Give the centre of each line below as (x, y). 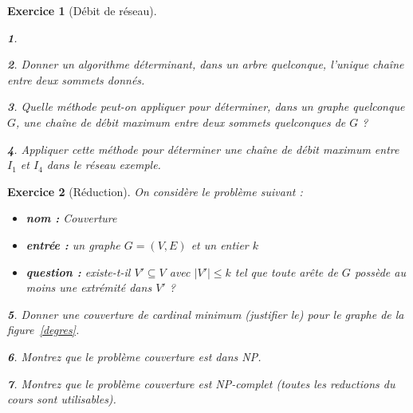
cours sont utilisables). (62, 399)
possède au (380, 271)
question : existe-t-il (78, 271)
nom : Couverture (71, 218)
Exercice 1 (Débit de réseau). (82, 10)
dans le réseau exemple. (104, 165)
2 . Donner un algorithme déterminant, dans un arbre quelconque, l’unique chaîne (206, 64)
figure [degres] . (43, 330)
